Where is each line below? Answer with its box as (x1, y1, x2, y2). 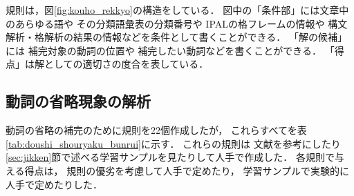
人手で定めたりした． (6, 177, 102, 191)
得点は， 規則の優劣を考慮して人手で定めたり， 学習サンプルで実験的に (24, 163, 350, 177)
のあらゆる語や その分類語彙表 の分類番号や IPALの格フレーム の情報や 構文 (6, 16, 348, 30)
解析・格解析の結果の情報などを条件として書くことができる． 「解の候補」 (6, 30, 347, 44)
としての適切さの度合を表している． (44, 57, 209, 71)
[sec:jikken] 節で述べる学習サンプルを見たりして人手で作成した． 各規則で (6, 150, 335, 164)
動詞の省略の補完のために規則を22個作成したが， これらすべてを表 (6, 123, 307, 137)
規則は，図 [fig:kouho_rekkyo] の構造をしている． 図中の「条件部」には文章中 (6, 3, 349, 17)
